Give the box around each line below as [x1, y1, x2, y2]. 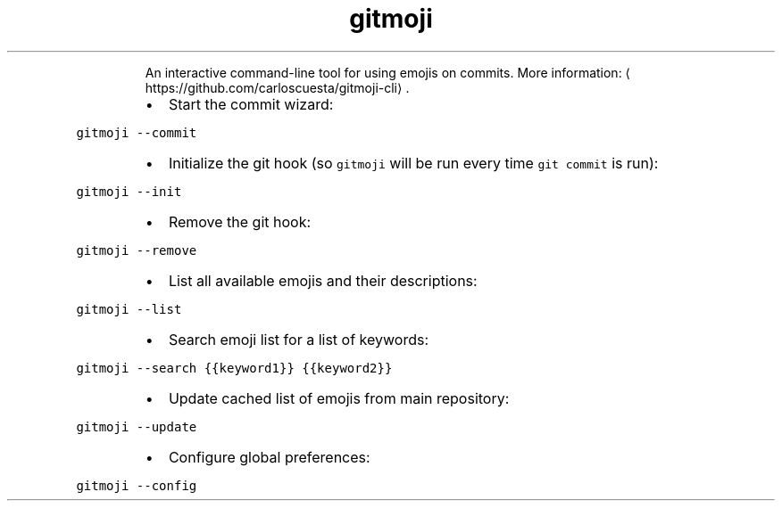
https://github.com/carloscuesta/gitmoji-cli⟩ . [145, 79, 410, 95]
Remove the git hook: [168, 212, 312, 231]
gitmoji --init [76, 184, 182, 199]
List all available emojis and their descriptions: [168, 271, 478, 290]
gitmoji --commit [76, 125, 197, 140]
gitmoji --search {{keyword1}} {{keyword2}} [76, 360, 393, 375]
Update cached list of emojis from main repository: [168, 389, 510, 407]
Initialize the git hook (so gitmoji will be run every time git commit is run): [168, 153, 659, 172]
